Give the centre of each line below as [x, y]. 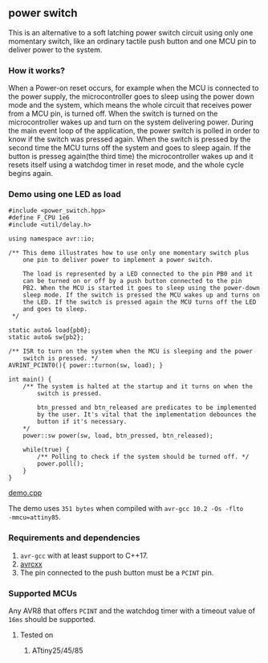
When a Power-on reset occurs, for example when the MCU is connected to [134, 88]
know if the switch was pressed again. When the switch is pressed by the [130, 139]
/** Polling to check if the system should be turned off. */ [143, 457]
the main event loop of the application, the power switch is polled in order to [134, 131]
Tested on [37, 635]
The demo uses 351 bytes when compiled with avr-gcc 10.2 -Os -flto [126, 509]
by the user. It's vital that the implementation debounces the [147, 415]
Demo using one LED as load [65, 194]
